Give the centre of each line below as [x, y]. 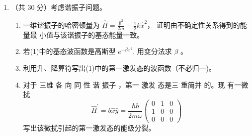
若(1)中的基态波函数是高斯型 [69, 51]
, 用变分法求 [152, 51]
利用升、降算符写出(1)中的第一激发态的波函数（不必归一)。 [119, 68]
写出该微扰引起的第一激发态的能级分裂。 [89, 127]
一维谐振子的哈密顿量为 [61, 25]
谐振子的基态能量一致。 [106, 34]
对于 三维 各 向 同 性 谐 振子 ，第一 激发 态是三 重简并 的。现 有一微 [136, 84]
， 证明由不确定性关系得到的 [194, 25]
